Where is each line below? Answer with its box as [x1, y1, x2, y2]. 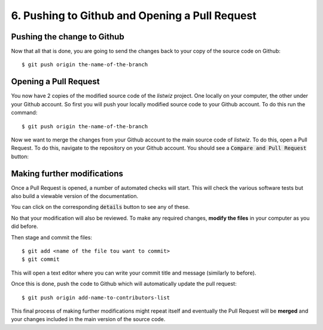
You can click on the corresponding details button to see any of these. [11, 203, 190, 211]
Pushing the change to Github [11, 32, 125, 42]
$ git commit [22, 256, 60, 263]
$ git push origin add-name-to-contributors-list [22, 294, 170, 301]
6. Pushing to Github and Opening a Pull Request [11, 9, 257, 22]
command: [11, 109, 38, 116]
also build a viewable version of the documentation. [11, 193, 139, 199]
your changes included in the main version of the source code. [11, 316, 166, 323]
